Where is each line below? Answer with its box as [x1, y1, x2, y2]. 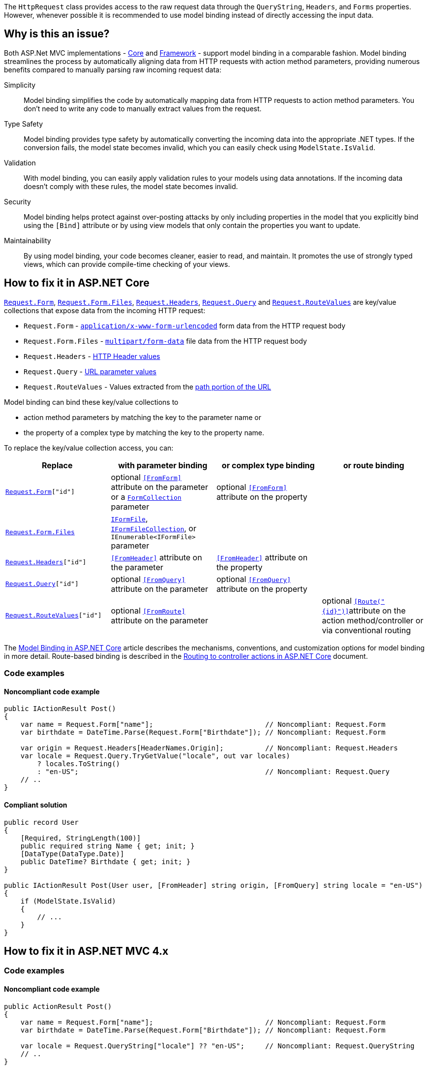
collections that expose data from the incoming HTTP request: [4, 306, 206, 315]
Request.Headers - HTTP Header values [24, 352, 160, 360]
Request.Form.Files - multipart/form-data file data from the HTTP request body [24, 336, 307, 345]
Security [4, 197, 31, 206]
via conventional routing [322, 625, 411, 635]
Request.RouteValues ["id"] [5, 612, 102, 619]
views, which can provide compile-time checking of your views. [24, 259, 230, 268]
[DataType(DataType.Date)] [20, 849, 124, 858]
